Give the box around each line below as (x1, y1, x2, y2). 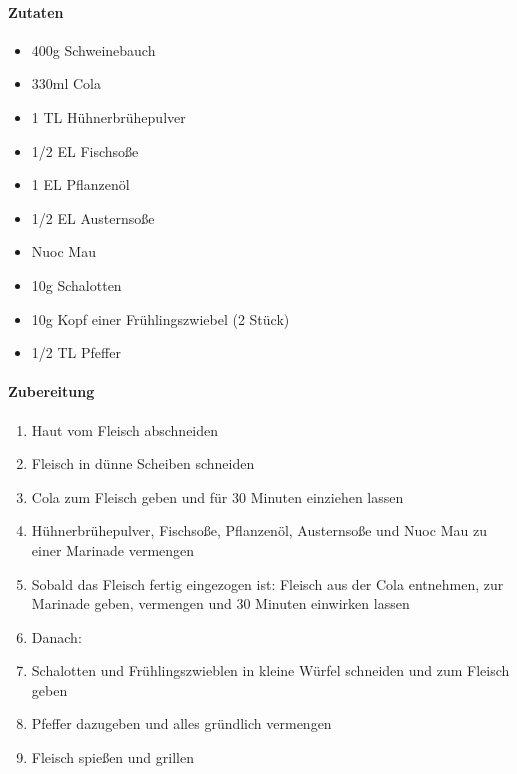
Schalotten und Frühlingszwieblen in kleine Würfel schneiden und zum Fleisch (31, 660, 510, 681)
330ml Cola (31, 73, 102, 94)
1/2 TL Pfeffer (31, 342, 121, 363)
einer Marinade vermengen (31, 539, 195, 560)
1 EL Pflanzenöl (31, 174, 130, 195)
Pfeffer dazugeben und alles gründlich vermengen (31, 713, 332, 734)
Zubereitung (8, 381, 95, 402)
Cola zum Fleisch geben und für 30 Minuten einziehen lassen (31, 486, 404, 507)
